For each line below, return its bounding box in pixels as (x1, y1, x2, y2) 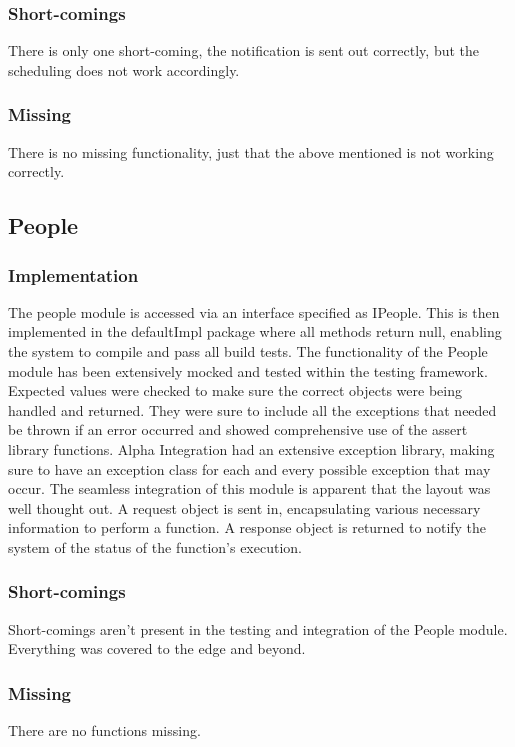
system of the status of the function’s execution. (8, 536, 302, 557)
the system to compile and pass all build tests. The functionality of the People (8, 341, 488, 361)
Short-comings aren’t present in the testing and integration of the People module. (8, 618, 508, 639)
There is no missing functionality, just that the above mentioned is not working (8, 141, 494, 162)
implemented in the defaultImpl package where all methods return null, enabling (8, 321, 502, 342)
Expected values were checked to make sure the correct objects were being (8, 380, 462, 401)
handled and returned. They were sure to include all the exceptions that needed (8, 399, 497, 420)
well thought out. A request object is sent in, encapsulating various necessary (8, 497, 481, 518)
